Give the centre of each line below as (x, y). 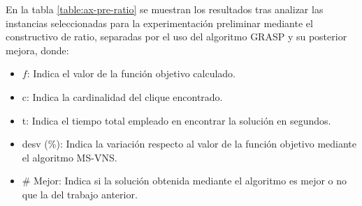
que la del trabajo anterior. (80, 194)
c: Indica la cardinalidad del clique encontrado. (122, 96)
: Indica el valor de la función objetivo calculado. (131, 73)
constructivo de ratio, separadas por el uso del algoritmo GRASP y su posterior (176, 37)
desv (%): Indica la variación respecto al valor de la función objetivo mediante (189, 144)
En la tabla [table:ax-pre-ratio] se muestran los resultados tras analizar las (165, 9)
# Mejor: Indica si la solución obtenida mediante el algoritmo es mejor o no (184, 181)
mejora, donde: (37, 50)
